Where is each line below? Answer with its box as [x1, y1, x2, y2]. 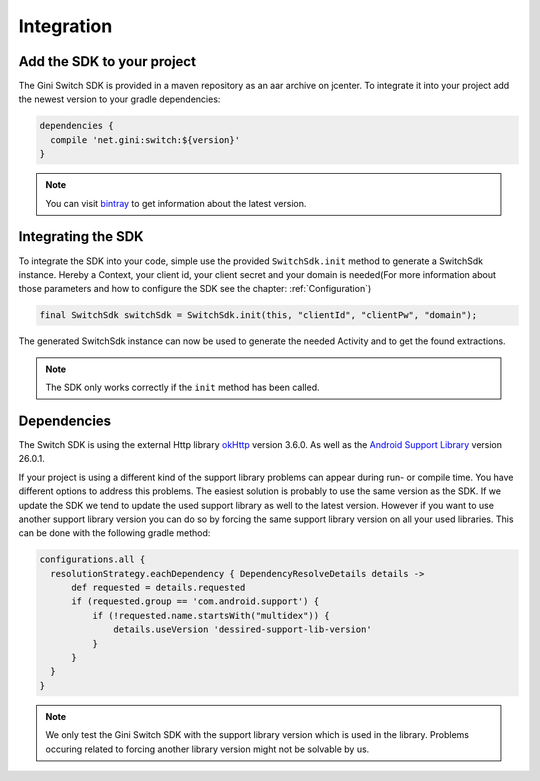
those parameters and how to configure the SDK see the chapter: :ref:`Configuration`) [18, 283, 372, 295]
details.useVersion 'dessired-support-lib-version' [113, 624, 372, 635]
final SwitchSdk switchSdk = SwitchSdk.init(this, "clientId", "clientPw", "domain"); [39, 310, 478, 321]
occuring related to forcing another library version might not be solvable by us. [45, 743, 370, 755]
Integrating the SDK [18, 228, 144, 245]
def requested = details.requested [71, 582, 246, 594]
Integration [18, 15, 113, 37]
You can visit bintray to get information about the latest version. [45, 197, 307, 209]
